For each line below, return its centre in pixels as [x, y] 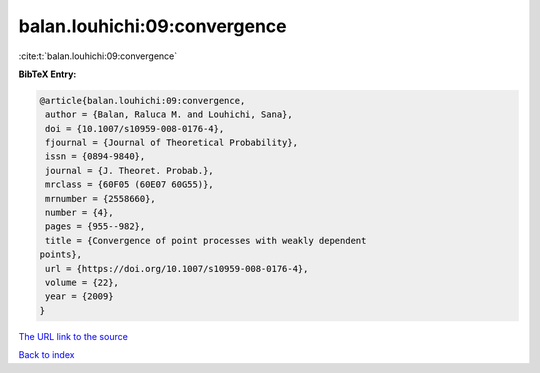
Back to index [46, 355]
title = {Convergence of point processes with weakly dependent [206, 240]
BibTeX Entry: [47, 74]
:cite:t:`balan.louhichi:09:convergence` [98, 56]
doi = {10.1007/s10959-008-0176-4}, [135, 128]
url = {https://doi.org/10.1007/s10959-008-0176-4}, [177, 268]
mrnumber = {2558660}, [101, 198]
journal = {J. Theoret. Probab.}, [129, 170]
